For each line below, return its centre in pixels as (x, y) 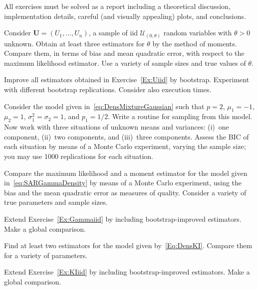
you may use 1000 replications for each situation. (79, 156)
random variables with (198, 33)
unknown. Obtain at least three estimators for (74, 43)
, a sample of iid (113, 33)
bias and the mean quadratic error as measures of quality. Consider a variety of (125, 192)
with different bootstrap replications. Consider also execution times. (108, 89)
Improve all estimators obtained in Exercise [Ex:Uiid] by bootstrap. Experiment (127, 79)
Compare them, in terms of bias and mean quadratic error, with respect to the (124, 53)
